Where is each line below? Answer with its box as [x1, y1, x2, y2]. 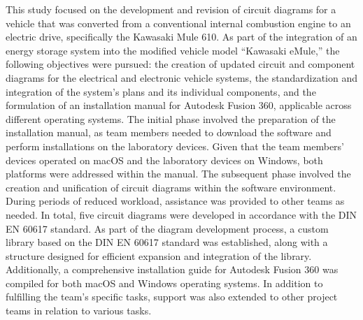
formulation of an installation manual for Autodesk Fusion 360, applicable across [6, 98, 352, 112]
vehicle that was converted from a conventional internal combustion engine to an [6, 15, 351, 30]
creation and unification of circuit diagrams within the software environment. [6, 180, 336, 194]
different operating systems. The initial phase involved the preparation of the [6, 111, 336, 126]
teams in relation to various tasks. [6, 303, 152, 318]
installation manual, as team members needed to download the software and [6, 125, 332, 140]
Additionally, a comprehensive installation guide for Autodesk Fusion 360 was [6, 262, 339, 277]
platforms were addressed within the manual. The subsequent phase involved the [6, 166, 351, 181]
